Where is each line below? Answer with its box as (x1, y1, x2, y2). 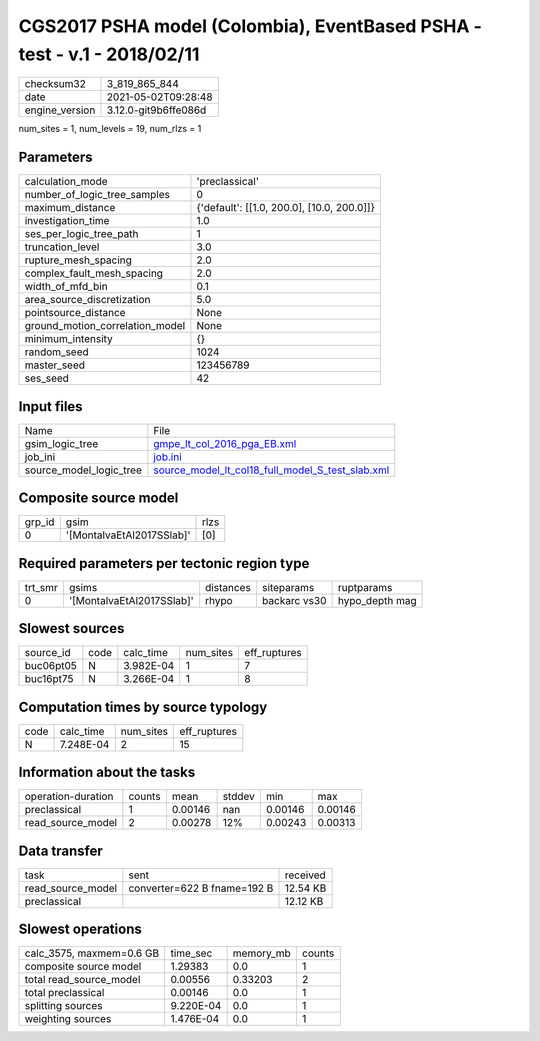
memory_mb (232, 946, 292, 960)
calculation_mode (24, 175, 109, 189)
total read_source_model (24, 973, 141, 987)
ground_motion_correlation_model (24, 319, 186, 333)
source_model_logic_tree (24, 463, 142, 477)
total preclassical (24, 986, 105, 1000)
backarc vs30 (261, 593, 327, 607)
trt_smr (24, 580, 59, 594)
